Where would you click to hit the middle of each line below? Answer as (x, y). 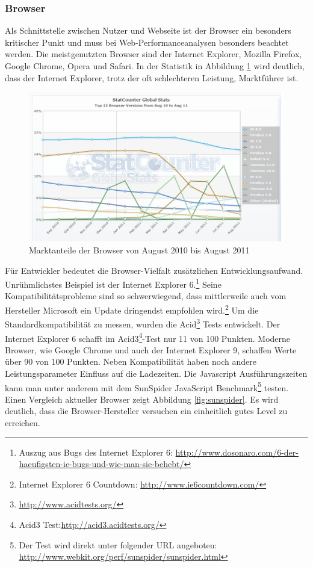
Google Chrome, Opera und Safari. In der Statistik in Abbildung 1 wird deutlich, (155, 66)
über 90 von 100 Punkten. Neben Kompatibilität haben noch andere (131, 361)
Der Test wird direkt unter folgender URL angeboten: (118, 544)
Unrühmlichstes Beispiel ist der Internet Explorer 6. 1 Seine (113, 283)
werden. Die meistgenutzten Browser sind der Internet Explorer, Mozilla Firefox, (153, 54)
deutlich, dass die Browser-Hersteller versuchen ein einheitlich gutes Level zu (146, 411)
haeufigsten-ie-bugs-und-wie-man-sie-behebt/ (101, 464)
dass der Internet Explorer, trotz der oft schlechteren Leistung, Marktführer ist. (152, 77)
